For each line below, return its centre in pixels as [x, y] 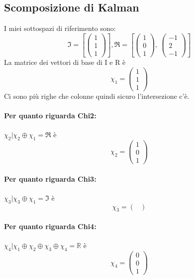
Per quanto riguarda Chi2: [50, 115]
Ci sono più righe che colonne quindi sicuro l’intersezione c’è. [97, 96]
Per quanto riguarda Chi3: [50, 178]
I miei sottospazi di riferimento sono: [60, 28]
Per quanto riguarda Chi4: [50, 226]
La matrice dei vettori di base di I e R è [65, 62]
